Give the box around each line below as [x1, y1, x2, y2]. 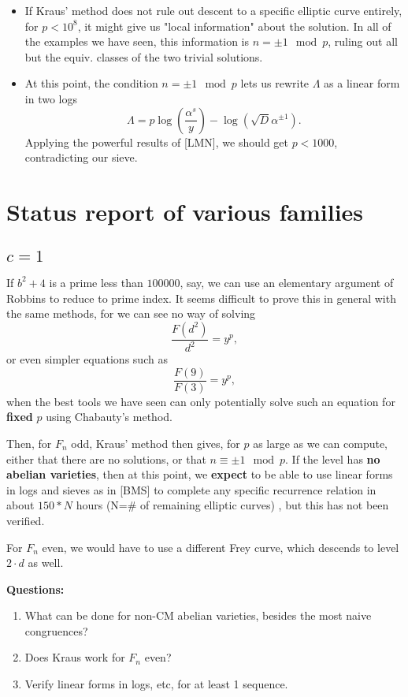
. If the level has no [285, 450, 380, 467]
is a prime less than [49, 274, 143, 290]
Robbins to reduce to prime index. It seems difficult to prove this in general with [6, 289, 396, 306]
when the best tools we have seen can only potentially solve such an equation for [6, 393, 395, 409]
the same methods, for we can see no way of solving [6, 305, 256, 322]
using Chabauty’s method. [46, 408, 172, 425]
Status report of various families [6, 195, 364, 227]
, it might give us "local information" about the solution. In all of [77, 17, 391, 34]
